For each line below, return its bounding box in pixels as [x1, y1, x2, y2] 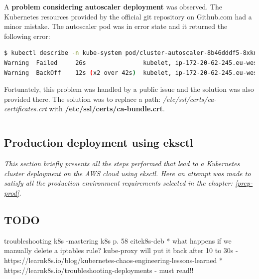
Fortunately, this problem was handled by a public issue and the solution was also [4, 84, 254, 94]
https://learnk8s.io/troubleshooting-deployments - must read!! [4, 265, 194, 275]
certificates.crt [4, 103, 47, 114]
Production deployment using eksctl [4, 135, 193, 150]
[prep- [235, 178, 253, 188]
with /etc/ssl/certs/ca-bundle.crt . [49, 103, 165, 114]
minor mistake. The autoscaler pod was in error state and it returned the [4, 21, 228, 31]
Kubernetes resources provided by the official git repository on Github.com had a [4, 11, 252, 21]
